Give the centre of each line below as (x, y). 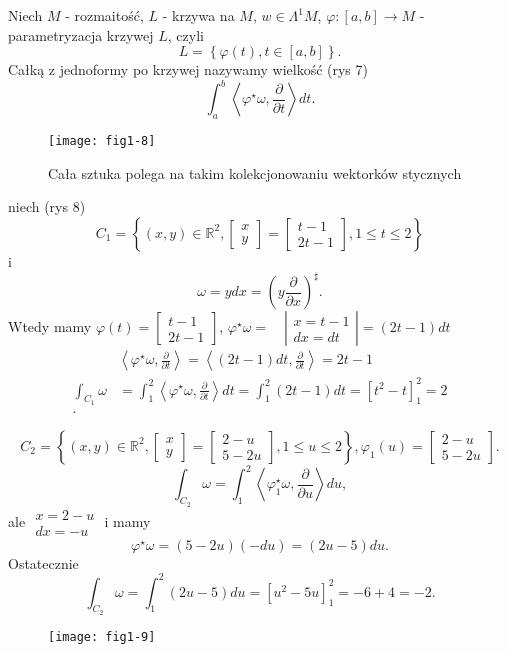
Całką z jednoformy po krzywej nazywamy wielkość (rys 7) (188, 69)
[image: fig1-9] (102, 636)
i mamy (127, 520)
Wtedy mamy (50, 326)
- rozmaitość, (104, 15)
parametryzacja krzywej (81, 34)
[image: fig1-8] (102, 141)
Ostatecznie (43, 562)
